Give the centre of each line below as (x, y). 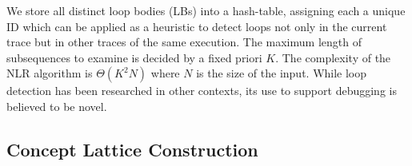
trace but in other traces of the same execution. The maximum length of (184, 42)
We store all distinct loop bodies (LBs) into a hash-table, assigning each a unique (206, 10)
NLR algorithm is (50, 73)
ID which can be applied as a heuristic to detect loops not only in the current (197, 26)
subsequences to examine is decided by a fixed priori (134, 57)
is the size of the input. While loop (282, 73)
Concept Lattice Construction (132, 149)
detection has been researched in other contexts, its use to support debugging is (202, 91)
